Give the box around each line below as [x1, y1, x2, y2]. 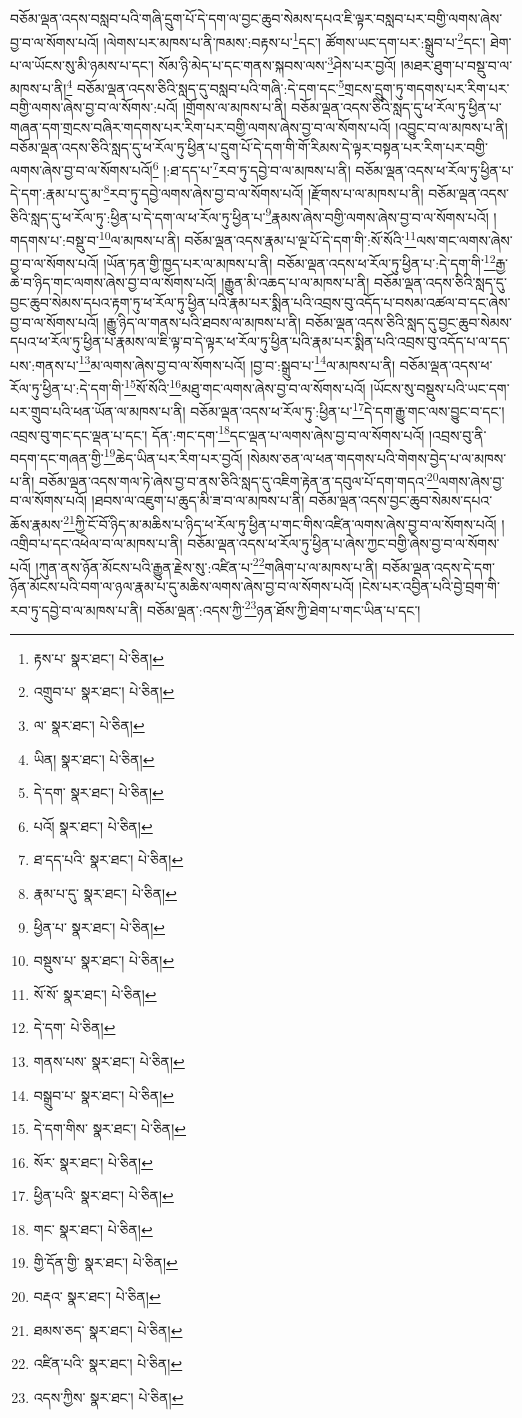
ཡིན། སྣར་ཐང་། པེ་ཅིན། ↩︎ [33, 748, 155, 769]
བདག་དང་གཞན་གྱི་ [10, 447, 104, 468]
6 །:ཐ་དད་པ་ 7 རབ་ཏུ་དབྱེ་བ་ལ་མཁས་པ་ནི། [152, 157, 351, 180]
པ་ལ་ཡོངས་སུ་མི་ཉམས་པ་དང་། [10, 54, 154, 75]
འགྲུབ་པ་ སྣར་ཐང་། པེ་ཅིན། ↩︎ [33, 681, 175, 702]
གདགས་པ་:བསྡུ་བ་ [10, 229, 99, 250]
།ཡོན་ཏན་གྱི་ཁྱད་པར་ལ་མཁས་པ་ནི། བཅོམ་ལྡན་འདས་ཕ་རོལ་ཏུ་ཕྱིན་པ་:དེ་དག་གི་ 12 [103, 250, 496, 273]
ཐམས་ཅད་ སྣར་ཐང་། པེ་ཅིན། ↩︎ [33, 1319, 183, 1340]
